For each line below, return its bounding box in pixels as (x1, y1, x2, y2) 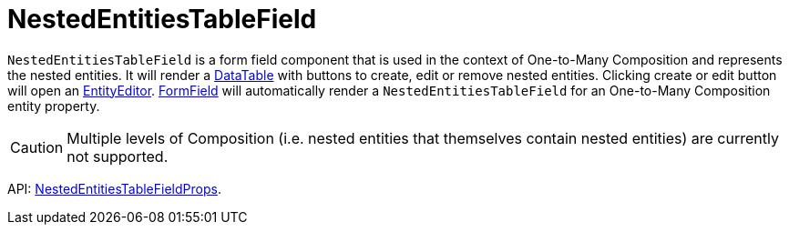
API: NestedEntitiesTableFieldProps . (7, 180, 221, 197)
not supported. (67, 146, 169, 166)
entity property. (7, 97, 100, 114)
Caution (10, 137, 64, 156)
